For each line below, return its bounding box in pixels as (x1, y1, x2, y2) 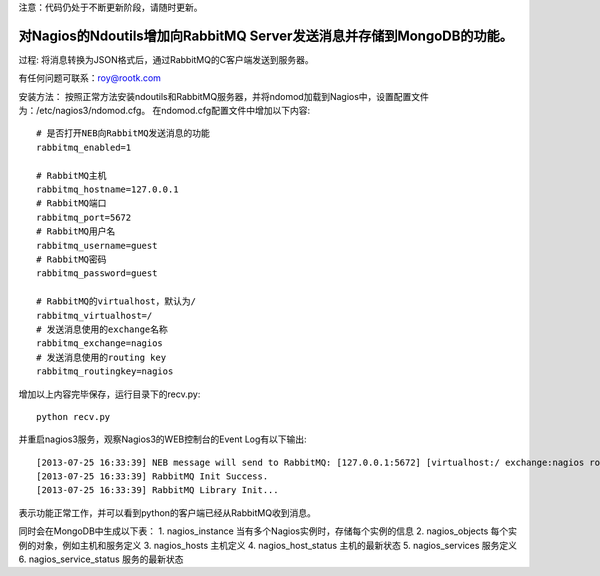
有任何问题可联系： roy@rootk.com (18, 72, 162, 84)
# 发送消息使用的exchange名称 (36, 323, 169, 335)
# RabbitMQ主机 (36, 170, 107, 181)
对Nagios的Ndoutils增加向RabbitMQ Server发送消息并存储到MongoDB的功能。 (18, 27, 514, 44)
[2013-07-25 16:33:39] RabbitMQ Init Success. (36, 471, 269, 482)
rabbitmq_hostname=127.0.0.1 (36, 184, 179, 195)
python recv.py (36, 411, 111, 422)
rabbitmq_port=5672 (36, 211, 132, 223)
